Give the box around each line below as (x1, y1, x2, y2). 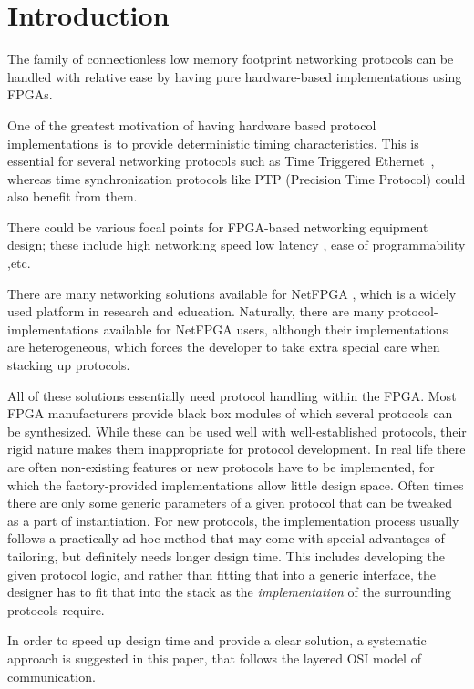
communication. (7, 666, 96, 685)
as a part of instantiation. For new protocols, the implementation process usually (7, 510, 459, 530)
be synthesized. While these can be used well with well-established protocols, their (7, 421, 467, 440)
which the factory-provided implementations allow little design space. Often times (7, 475, 464, 494)
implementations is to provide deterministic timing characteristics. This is (7, 133, 419, 152)
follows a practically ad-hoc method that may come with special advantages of (7, 529, 445, 548)
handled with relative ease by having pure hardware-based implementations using (7, 67, 462, 86)
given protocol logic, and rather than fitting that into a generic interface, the (7, 564, 437, 583)
